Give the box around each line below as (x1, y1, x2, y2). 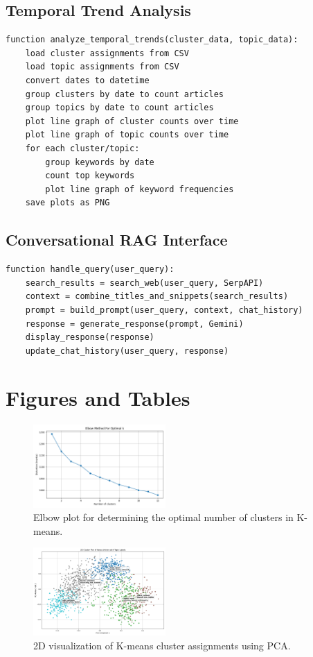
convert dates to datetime (25, 75, 150, 85)
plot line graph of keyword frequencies (45, 184, 234, 194)
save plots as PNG (25, 198, 110, 208)
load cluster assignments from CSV (25, 48, 189, 58)
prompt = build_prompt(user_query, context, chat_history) (25, 305, 303, 315)
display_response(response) (25, 332, 154, 343)
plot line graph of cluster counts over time (25, 116, 239, 126)
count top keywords (45, 171, 135, 181)
